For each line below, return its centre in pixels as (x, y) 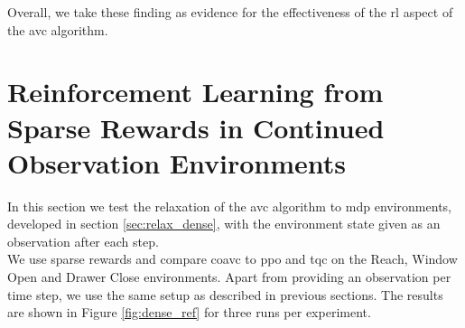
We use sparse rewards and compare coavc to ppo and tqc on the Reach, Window (232, 259)
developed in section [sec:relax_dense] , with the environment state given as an (224, 224)
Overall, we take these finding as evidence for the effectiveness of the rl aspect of (230, 12)
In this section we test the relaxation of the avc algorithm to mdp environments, (229, 206)
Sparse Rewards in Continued (196, 127)
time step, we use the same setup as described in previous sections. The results (225, 294)
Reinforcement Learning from (195, 92)
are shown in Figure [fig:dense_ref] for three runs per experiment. (189, 312)
